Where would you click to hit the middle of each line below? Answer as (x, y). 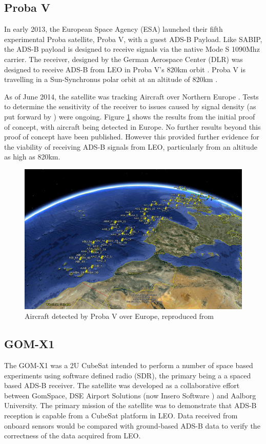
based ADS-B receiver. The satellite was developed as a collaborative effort (122, 385)
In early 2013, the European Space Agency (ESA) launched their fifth (114, 29)
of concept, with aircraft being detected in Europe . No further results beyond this (132, 126)
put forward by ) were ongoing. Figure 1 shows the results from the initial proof (130, 116)
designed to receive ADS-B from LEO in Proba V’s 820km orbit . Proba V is (125, 69)
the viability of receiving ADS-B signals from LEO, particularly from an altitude (131, 146)
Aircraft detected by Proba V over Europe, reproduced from (119, 316)
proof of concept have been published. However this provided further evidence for (132, 137)
